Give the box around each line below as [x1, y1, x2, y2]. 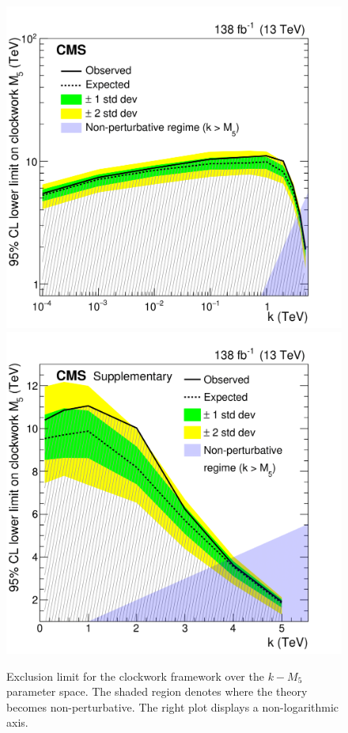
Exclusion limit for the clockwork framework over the [6, 667, 264, 684]
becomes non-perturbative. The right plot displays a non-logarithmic [6, 698, 339, 715]
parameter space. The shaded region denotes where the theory [6, 683, 308, 700]
